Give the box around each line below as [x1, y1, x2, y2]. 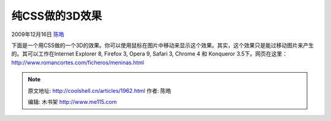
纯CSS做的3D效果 [11, 9, 102, 23]
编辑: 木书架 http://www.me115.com [28, 98, 117, 105]
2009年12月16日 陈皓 [11, 31, 64, 38]
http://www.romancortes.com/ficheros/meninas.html [11, 59, 144, 66]
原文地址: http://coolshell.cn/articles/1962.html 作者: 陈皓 [28, 87, 172, 94]
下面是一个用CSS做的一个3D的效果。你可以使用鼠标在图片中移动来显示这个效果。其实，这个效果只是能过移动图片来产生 [11, 42, 314, 49]
